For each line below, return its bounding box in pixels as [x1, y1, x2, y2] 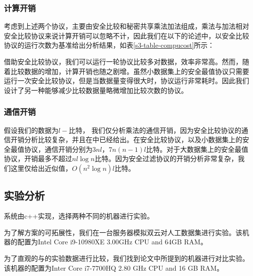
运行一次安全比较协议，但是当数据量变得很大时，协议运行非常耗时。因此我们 [4, 75, 249, 86]
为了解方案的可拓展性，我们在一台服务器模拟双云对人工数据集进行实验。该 [4, 227, 242, 237]
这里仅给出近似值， [10, 163, 72, 173]
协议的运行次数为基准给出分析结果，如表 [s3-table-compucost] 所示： [4, 40, 215, 50]
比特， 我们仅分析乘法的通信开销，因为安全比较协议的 [69, 125, 241, 135]
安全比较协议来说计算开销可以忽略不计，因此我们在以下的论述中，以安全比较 [4, 30, 249, 40]
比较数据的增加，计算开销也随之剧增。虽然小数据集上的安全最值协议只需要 [10, 66, 249, 76]
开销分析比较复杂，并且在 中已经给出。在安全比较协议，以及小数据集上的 [10, 134, 242, 145]
